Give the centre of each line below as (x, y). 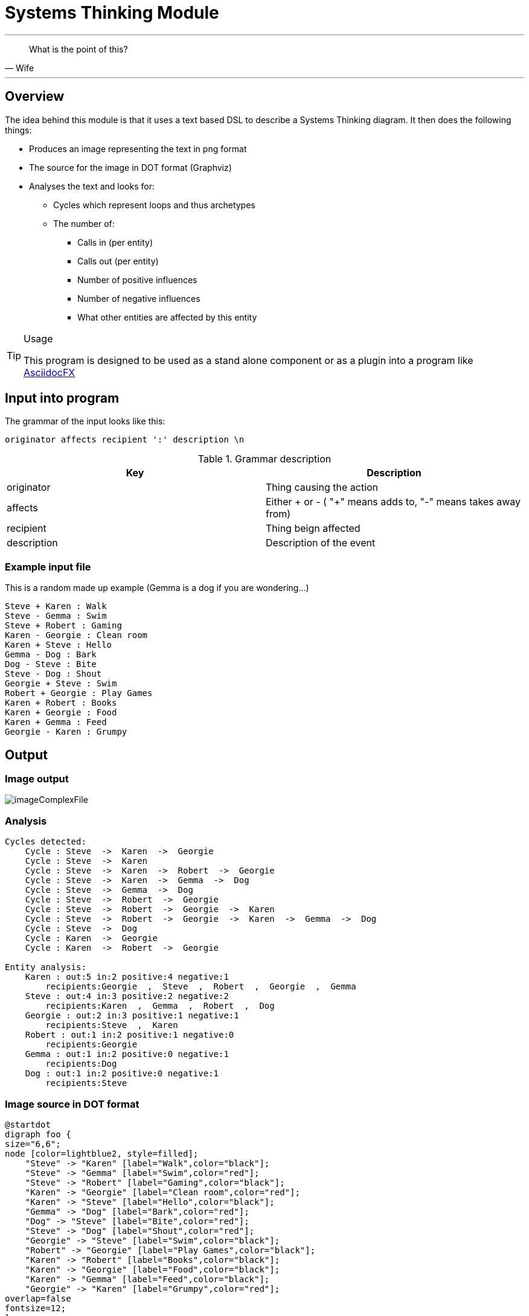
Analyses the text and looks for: (92, 186)
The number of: (84, 223)
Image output (37, 779)
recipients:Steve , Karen (112, 1025)
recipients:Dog (81, 1064)
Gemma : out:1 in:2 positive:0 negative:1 (127, 1054)
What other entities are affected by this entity (167, 317)
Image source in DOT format (72, 1104)
